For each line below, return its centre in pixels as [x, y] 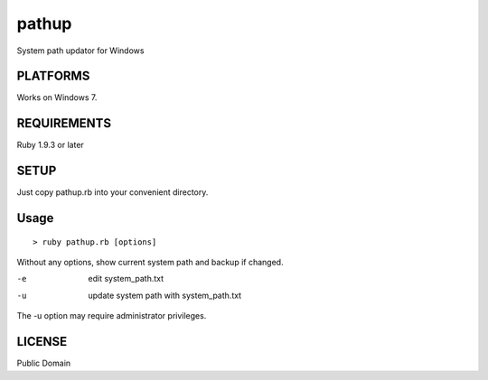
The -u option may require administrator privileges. [112, 316]
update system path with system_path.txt [165, 295]
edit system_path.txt [126, 279]
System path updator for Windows [80, 51]
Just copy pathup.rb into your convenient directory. [113, 192]
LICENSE [42, 342]
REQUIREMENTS [64, 123]
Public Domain [44, 363]
